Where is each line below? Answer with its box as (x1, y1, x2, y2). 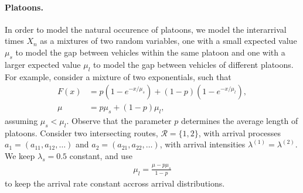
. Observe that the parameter (66, 115, 172, 127)
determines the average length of (181, 115, 298, 127)
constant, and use (69, 150, 132, 162)
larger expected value (5, 58, 81, 70)
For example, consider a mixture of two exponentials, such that (5, 70, 231, 82)
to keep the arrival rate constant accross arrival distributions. (5, 177, 225, 189)
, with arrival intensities (159, 138, 246, 150)
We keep (5, 150, 35, 162)
